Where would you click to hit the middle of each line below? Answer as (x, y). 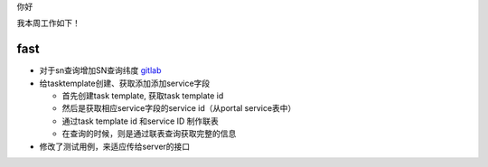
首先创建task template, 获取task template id (143, 96)
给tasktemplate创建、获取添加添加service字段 (125, 83)
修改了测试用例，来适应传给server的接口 (115, 146)
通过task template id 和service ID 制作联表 (140, 121)
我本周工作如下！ (48, 23)
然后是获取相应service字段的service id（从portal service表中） (179, 108)
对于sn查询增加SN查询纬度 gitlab (100, 70)
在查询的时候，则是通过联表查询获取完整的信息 (149, 134)
